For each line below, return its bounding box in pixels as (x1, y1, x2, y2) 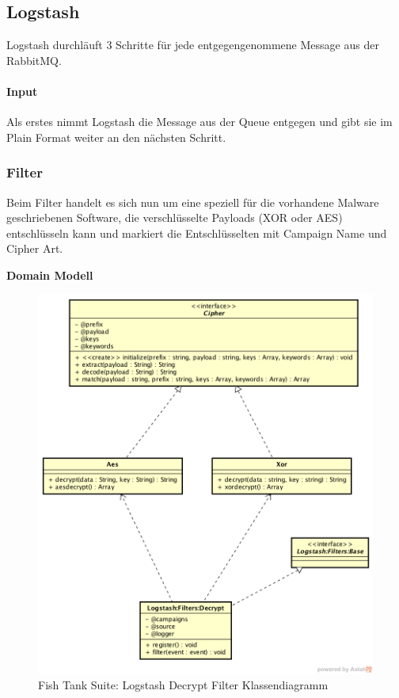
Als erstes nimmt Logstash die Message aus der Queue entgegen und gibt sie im (6, 113, 393, 130)
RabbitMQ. (6, 51, 62, 68)
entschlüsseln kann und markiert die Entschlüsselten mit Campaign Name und (6, 224, 387, 241)
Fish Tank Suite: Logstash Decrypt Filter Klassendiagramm (38, 677, 329, 693)
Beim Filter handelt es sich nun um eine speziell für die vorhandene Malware (6, 193, 379, 210)
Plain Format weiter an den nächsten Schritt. (6, 128, 226, 145)
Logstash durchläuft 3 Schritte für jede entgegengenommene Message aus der (6, 36, 379, 53)
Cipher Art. (6, 240, 63, 257)
